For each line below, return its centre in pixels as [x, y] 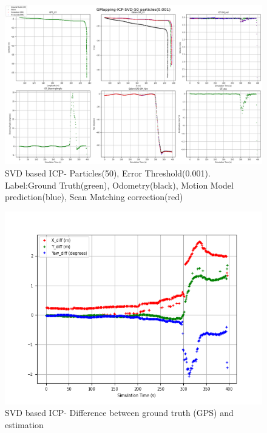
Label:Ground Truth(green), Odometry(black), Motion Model [119, 185]
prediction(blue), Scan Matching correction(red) [94, 197]
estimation [24, 424]
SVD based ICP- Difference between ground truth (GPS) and [119, 413]
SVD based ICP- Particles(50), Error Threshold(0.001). [108, 173]
